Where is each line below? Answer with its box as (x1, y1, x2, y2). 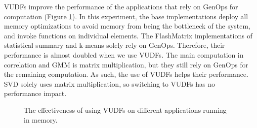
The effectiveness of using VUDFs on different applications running (24, 104, 227, 115)
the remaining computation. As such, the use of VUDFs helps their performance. (4, 69, 249, 79)
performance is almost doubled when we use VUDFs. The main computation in (4, 49, 244, 60)
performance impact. (4, 88, 67, 98)
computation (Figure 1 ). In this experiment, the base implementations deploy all (4, 11, 248, 21)
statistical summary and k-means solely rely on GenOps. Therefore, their (4, 40, 225, 50)
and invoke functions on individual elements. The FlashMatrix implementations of (4, 30, 253, 40)
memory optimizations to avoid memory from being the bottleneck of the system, (4, 21, 251, 31)
